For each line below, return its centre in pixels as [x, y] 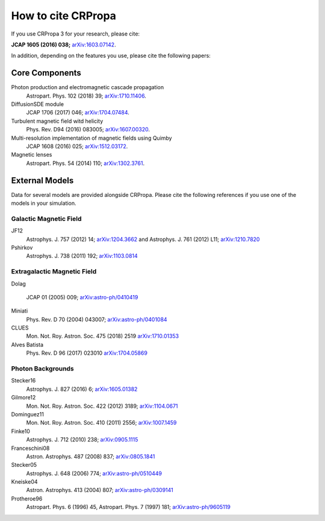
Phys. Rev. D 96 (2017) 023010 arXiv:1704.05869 [87, 353]
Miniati [20, 311]
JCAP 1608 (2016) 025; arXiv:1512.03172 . [77, 146]
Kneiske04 [25, 482]
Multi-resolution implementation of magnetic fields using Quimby [91, 138]
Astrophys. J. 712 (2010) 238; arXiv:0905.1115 [82, 440]
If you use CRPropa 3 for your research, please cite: [76, 34]
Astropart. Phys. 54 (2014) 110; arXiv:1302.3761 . [85, 163]
